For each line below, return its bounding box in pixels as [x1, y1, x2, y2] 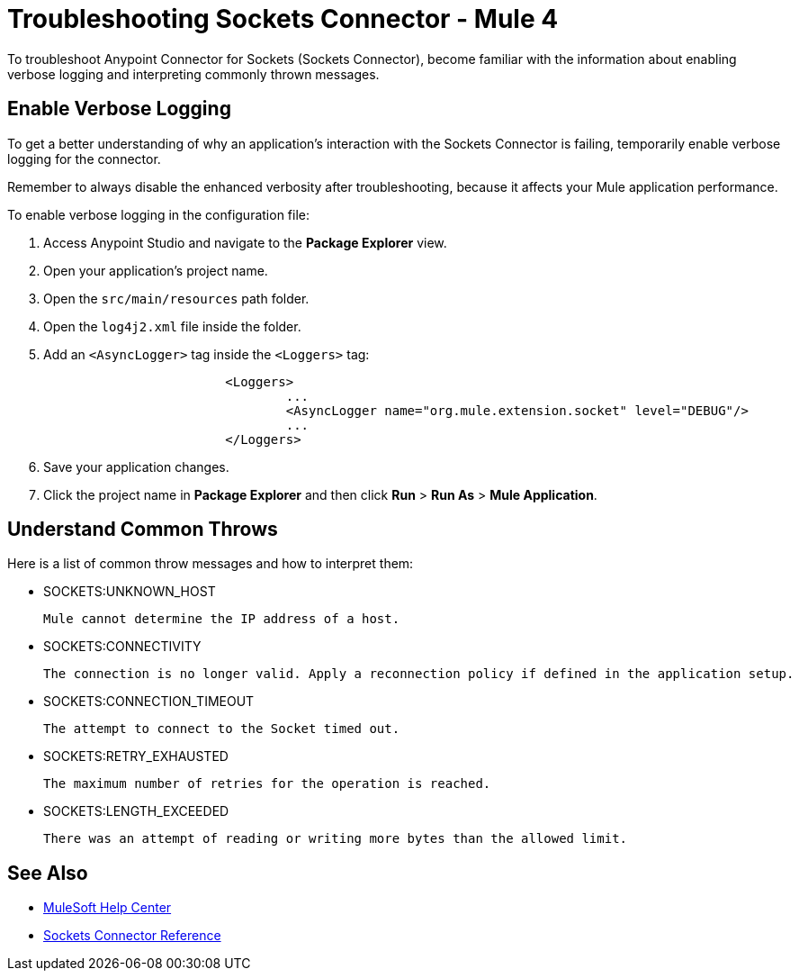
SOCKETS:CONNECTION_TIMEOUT [43, 693, 255, 710]
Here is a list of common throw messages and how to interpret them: [7, 556, 414, 572]
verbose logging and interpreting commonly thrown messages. [7, 66, 380, 82]
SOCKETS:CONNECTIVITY [43, 638, 202, 655]
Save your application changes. [43, 458, 229, 475]
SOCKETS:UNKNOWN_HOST [43, 584, 216, 600]
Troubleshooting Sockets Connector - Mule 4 [7, 4, 559, 34]
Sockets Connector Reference [43, 928, 221, 944]
